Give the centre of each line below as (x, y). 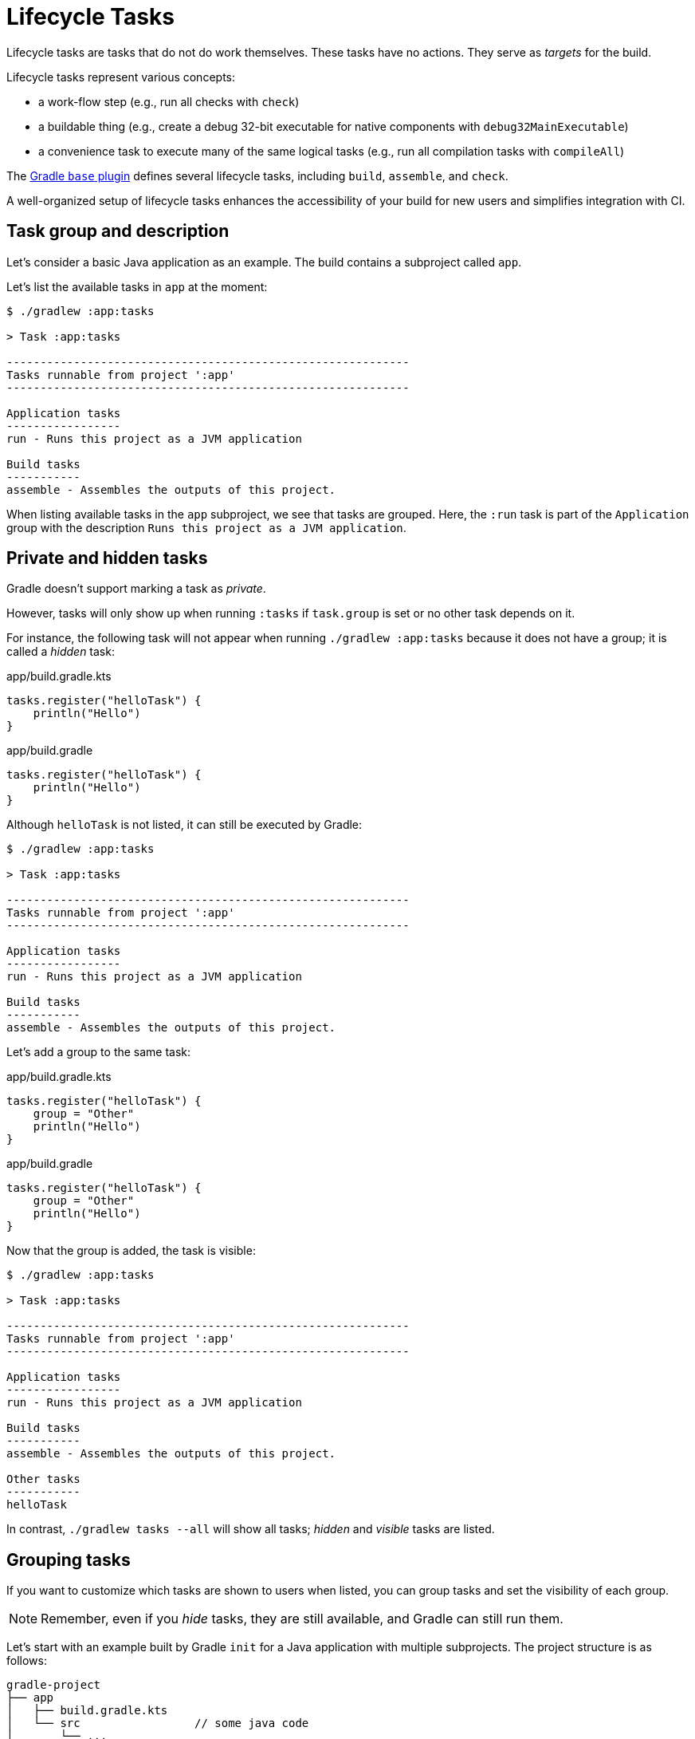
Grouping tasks (69, 1560)
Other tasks (43, 1479)
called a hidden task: (61, 652)
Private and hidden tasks (107, 558)
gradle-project (54, 1685)
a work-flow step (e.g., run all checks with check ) (169, 101)
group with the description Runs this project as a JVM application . (206, 527)
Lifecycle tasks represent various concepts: (121, 77)
